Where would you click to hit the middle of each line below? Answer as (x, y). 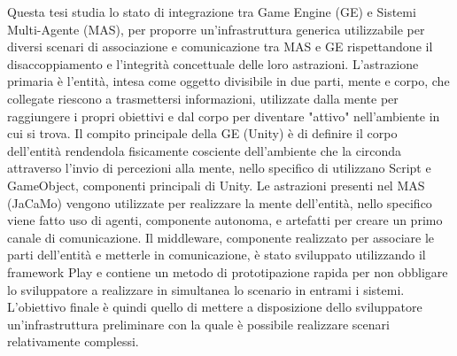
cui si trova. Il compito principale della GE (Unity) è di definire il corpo (202, 133)
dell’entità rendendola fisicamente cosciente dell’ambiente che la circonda (205, 150)
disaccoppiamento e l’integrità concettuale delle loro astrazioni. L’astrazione (213, 63)
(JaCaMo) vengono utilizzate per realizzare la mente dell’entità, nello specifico (220, 202)
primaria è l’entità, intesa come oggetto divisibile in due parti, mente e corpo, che (228, 81)
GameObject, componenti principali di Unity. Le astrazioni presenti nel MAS (216, 185)
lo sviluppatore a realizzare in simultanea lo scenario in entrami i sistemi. (206, 289)
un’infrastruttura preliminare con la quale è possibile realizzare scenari (198, 324)
